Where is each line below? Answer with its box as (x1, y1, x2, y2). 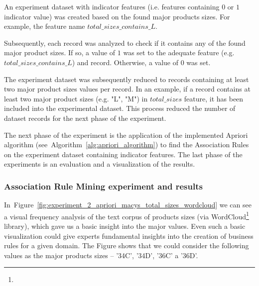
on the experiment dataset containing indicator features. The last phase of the (4, 149, 243, 159)
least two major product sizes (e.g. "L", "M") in (4, 93, 148, 103)
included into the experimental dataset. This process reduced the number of (4, 103, 236, 113)
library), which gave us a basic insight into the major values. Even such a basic (4, 220, 246, 231)
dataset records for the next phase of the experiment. (4, 112, 166, 123)
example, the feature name (4, 21, 85, 31)
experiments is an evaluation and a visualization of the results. (4, 159, 195, 169)
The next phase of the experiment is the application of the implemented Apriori (4, 129, 248, 140)
